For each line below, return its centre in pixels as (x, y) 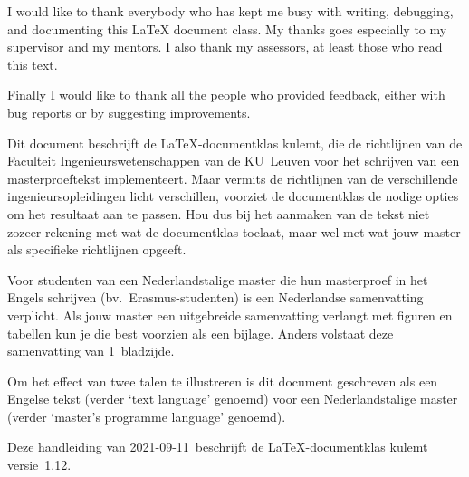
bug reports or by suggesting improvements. (129, 112)
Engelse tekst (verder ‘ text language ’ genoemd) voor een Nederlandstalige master (233, 399)
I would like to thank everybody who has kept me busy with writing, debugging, (230, 11)
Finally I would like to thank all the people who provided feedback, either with (226, 95)
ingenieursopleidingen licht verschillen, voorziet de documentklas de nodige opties (233, 196)
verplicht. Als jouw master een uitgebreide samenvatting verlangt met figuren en (230, 315)
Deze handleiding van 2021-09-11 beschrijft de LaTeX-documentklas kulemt (218, 447)
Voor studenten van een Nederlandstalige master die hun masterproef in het (218, 279)
